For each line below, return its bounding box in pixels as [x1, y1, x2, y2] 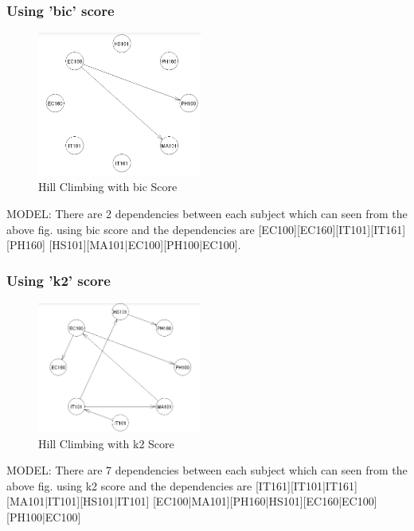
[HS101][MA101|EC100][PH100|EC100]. [49, 236, 241, 253]
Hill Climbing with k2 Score [38, 435, 174, 451]
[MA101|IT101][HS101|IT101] [6, 493, 150, 510]
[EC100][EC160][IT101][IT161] [258, 221, 406, 237]
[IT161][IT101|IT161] [255, 477, 357, 494]
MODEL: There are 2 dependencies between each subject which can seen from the [6, 205, 408, 222]
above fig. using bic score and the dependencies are [6, 221, 255, 237]
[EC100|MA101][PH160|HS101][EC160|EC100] [152, 493, 377, 510]
